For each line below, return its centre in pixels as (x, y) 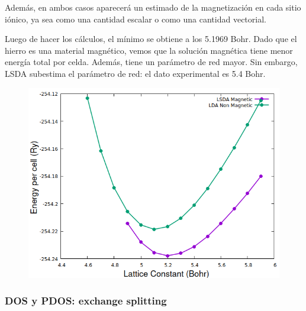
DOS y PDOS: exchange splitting (86, 301)
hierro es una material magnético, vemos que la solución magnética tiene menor (149, 50)
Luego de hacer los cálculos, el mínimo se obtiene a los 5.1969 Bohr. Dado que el (151, 39)
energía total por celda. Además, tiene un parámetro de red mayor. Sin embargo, (151, 62)
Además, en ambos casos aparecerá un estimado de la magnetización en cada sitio (153, 7)
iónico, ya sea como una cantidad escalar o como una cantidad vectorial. (136, 19)
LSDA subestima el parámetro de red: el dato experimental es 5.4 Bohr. (135, 73)
